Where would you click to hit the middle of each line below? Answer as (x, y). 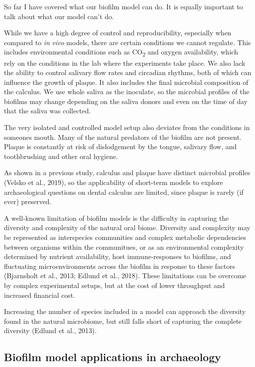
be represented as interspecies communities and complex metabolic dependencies (125, 237)
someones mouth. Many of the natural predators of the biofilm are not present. (123, 137)
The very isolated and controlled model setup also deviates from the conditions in (127, 127)
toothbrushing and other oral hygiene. (61, 156)
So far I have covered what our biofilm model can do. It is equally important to (124, 6)
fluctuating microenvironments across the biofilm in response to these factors (120, 266)
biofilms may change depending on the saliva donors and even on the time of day (126, 101)
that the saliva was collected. (47, 111)
